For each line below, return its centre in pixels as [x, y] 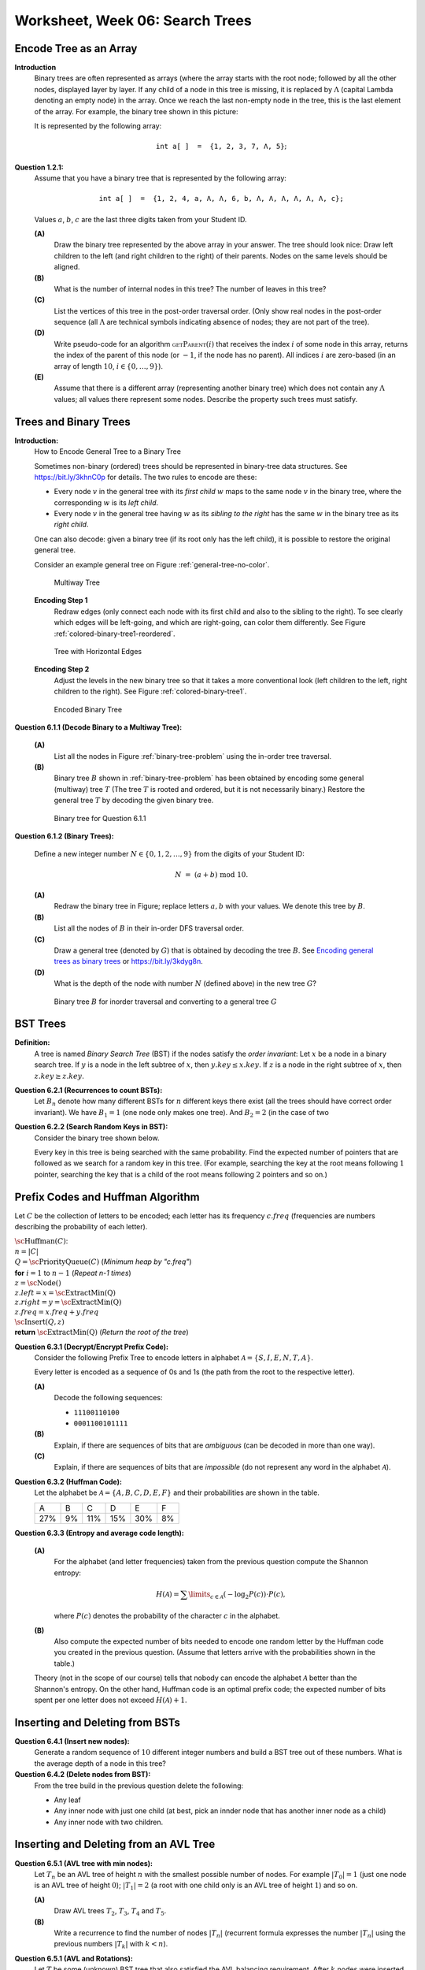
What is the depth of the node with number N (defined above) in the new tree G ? [185, 983]
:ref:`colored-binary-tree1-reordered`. [115, 634]
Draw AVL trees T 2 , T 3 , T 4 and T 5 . [110, 1912]
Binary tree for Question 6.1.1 [100, 818]
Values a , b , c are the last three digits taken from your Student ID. [140, 219]
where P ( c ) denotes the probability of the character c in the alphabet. [167, 1616]
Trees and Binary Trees [73, 422]
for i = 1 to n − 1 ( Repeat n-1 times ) [73, 1273]
